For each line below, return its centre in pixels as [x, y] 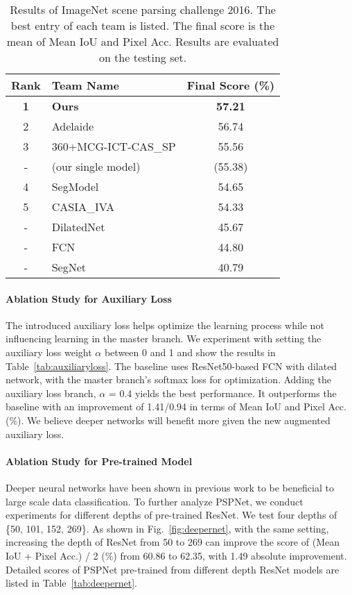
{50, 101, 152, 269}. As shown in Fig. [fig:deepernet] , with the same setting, [167, 528]
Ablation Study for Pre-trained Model [99, 461]
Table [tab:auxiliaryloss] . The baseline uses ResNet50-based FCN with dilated [171, 366]
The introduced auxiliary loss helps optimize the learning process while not [165, 325]
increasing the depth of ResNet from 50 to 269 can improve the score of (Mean [173, 542]
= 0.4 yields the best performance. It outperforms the [222, 393]
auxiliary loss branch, [51, 393]
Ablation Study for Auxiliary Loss [89, 298]
